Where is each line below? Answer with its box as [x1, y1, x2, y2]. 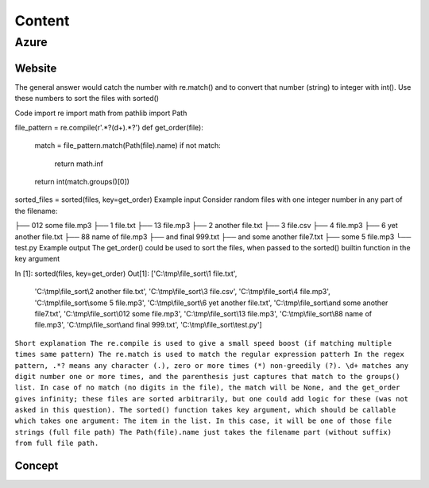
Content [14, 12, 70, 29]
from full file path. [14, 439, 99, 448]
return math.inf [54, 159, 103, 168]
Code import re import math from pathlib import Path [14, 108, 187, 118]
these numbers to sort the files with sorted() [14, 94, 159, 103]
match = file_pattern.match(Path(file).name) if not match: [34, 141, 222, 150]
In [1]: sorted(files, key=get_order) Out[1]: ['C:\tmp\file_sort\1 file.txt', [14, 269, 238, 278]
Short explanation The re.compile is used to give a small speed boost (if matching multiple [14, 339, 392, 347]
